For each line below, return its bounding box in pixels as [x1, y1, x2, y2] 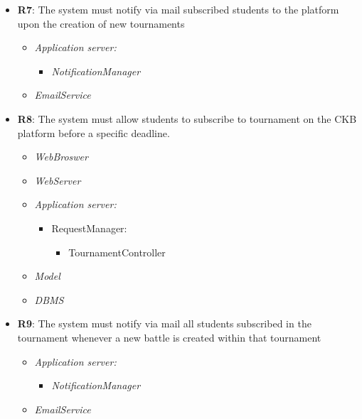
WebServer [34, 173, 81, 187]
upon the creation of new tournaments [17, 16, 185, 31]
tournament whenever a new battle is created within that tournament [17, 330, 321, 344]
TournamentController [68, 244, 166, 259]
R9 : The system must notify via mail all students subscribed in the [17, 316, 312, 331]
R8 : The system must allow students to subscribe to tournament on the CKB [17, 111, 357, 126]
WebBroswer [34, 149, 88, 164]
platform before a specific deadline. [17, 125, 170, 140]
